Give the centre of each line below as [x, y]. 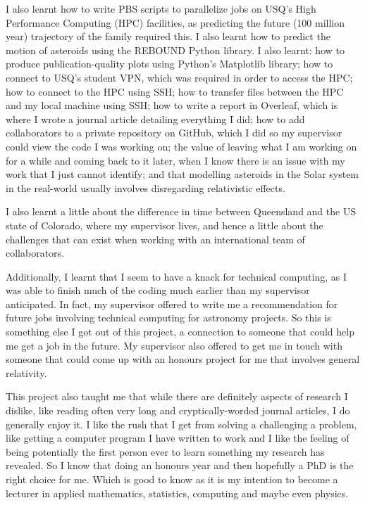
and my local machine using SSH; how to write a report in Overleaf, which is [172, 105]
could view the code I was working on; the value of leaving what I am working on [181, 146]
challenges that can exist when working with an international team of [155, 239]
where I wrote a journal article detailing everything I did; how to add [155, 119]
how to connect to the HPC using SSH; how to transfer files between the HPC [175, 91]
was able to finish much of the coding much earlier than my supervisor [158, 290]
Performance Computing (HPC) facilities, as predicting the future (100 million [175, 22]
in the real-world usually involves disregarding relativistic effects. [146, 187]
